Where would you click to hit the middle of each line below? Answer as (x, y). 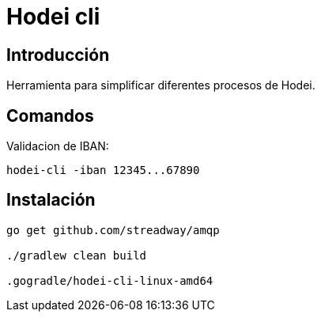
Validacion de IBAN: (58, 146)
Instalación (51, 200)
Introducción (58, 55)
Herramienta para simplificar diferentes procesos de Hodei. (161, 85)
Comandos (50, 115)
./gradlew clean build (77, 255)
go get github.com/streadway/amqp (113, 230)
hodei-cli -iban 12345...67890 (103, 170)
